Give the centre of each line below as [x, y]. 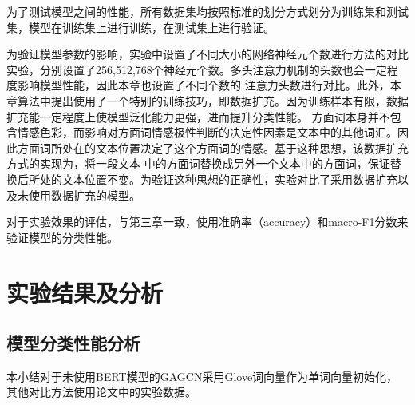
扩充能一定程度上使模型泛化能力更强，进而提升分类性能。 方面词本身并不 [198, 116]
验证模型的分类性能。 [62, 237]
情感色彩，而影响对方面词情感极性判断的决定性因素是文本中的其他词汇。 [207, 132]
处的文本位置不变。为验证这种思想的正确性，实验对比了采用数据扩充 [218, 179]
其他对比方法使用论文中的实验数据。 [101, 392]
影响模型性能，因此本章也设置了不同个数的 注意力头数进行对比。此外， [204, 85]
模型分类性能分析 [73, 343]
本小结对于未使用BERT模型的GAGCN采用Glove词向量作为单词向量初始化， [202, 376]
